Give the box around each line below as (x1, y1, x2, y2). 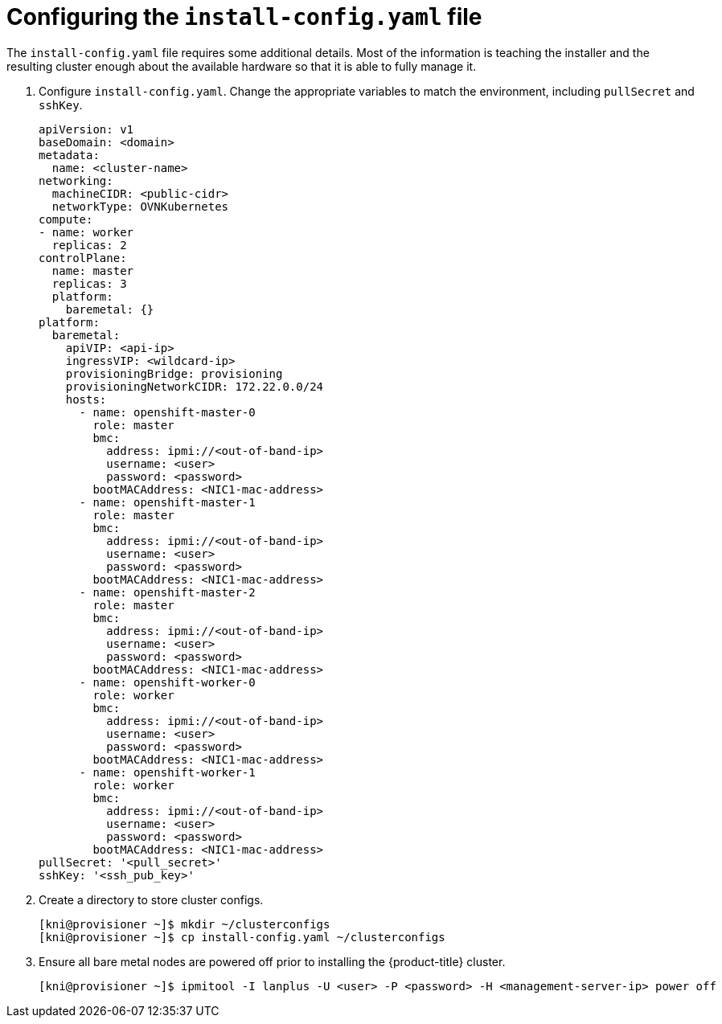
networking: (39, 174, 113, 187)
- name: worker (39, 225, 134, 239)
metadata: (39, 148, 100, 162)
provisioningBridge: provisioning (65, 367, 283, 380)
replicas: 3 (51, 276, 127, 290)
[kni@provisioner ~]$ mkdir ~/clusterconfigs (39, 917, 330, 931)
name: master (51, 264, 134, 277)
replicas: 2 (51, 238, 127, 252)
